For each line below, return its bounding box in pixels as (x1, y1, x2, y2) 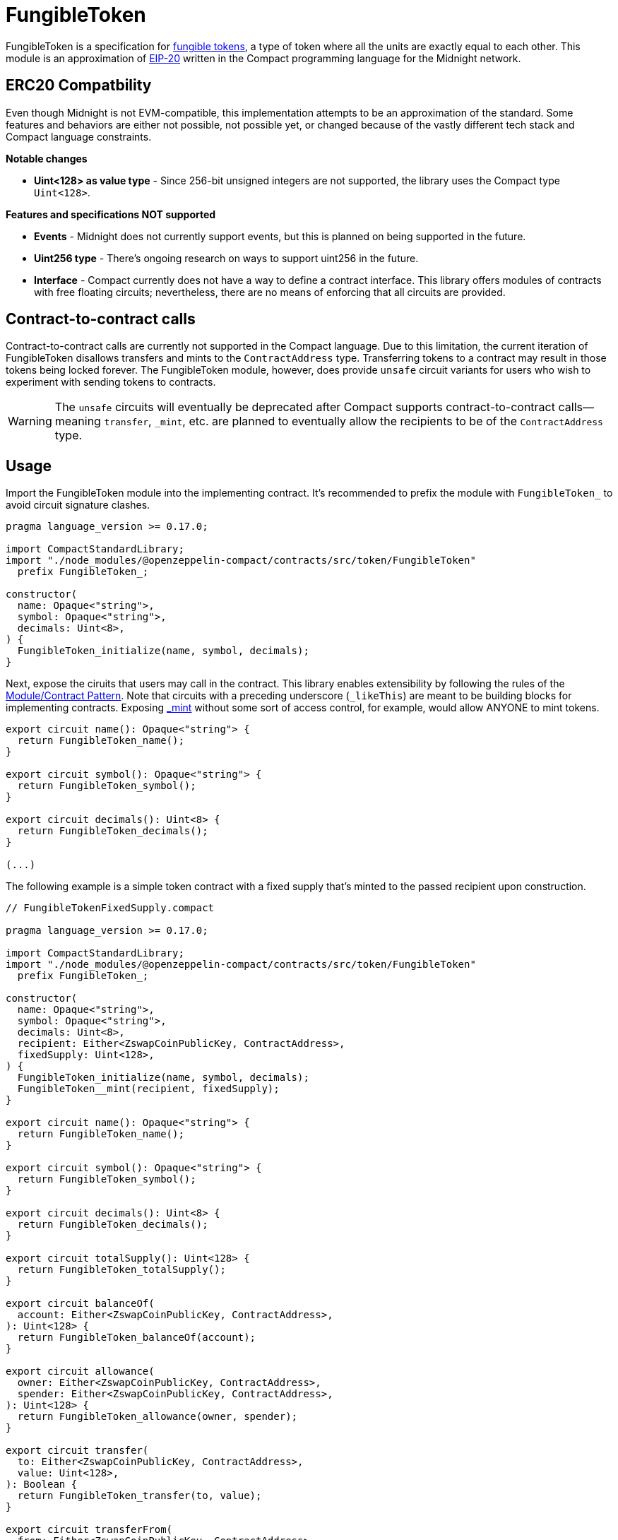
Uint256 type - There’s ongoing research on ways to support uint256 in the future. (34, 251, 419, 264)
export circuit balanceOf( (6, 1298, 155, 1310)
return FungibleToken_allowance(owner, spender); (17, 1411, 298, 1423)
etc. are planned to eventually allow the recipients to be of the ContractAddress (189, 414, 603, 429)
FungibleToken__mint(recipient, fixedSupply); (17, 1083, 280, 1095)
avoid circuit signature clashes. (6, 499, 150, 511)
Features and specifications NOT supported (6, 208, 216, 220)
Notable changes (6, 152, 88, 165)
